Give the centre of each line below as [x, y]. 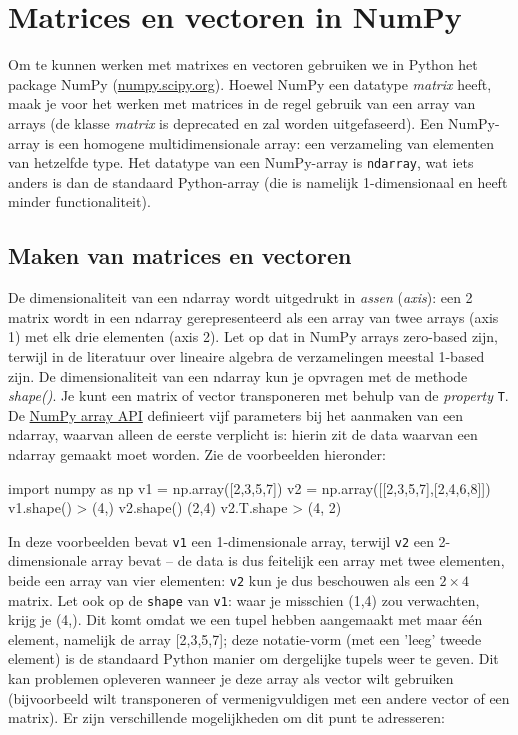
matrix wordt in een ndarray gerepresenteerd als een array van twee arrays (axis [253, 316]
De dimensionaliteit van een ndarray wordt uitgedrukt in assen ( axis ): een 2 [240, 297]
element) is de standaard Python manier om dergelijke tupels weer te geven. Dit [253, 658]
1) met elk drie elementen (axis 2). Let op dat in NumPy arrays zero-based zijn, [253, 336]
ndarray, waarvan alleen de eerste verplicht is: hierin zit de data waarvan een [243, 434]
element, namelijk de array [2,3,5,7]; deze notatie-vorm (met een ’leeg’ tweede [245, 638]
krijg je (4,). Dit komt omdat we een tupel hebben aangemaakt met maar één [245, 619]
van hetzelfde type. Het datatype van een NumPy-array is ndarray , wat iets [241, 162]
